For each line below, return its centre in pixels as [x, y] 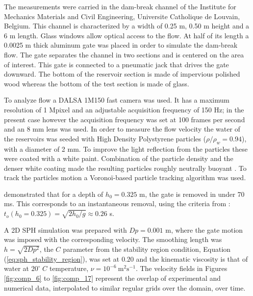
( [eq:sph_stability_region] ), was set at [62, 258]
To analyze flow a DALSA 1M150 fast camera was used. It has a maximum [117, 100]
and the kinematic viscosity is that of [192, 258]
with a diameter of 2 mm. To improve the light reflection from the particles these [126, 148]
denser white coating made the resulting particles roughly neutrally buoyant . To [125, 168]
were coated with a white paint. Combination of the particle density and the [119, 158]
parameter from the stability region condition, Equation [147, 249]
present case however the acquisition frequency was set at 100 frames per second [125, 119]
